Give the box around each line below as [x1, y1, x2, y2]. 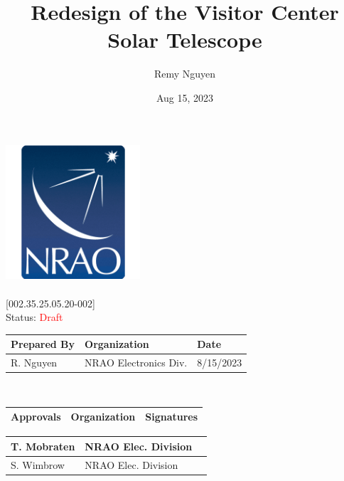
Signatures [145, 409, 198, 424]
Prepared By [11, 337, 75, 351]
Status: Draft [6, 310, 63, 324]
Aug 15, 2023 [156, 90, 214, 105]
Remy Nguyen [154, 66, 216, 81]
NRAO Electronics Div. [85, 355, 188, 370]
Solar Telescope [107, 25, 262, 54]
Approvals [11, 409, 61, 424]
